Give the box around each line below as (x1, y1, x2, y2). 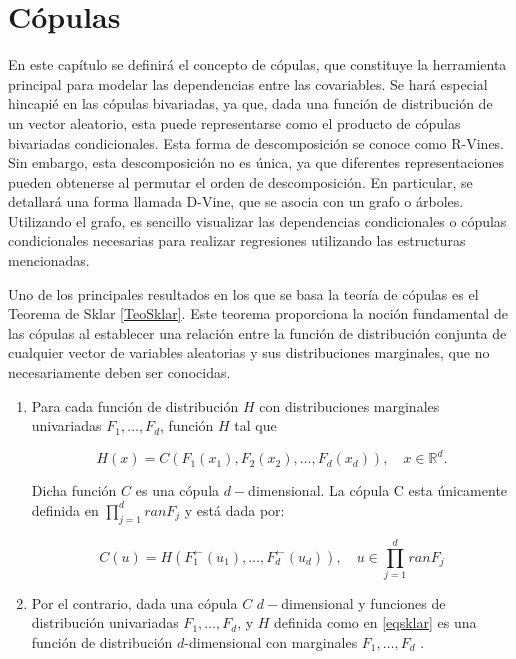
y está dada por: (184, 499, 285, 520)
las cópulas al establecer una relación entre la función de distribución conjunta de (8, 322, 507, 343)
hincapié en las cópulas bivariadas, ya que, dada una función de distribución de (8, 93, 493, 114)
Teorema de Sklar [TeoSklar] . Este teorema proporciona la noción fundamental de (8, 303, 508, 324)
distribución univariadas (31, 612, 179, 633)
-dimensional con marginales (184, 632, 358, 653)
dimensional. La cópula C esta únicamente (248, 480, 508, 501)
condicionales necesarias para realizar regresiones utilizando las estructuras (8, 230, 466, 251)
